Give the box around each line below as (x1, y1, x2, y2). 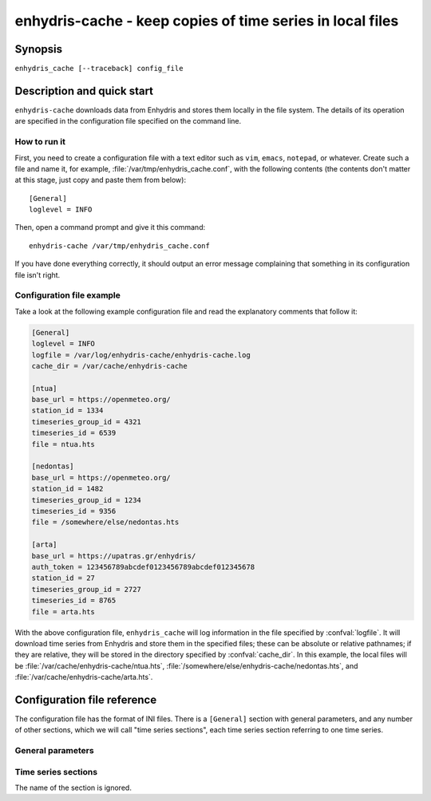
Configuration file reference (14, 692, 157, 706)
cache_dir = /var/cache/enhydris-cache (31, 361, 188, 370)
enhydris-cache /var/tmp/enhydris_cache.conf (29, 241, 211, 251)
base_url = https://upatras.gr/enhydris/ (31, 551, 196, 560)
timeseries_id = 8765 (31, 596, 117, 606)
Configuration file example (14, 290, 121, 301)
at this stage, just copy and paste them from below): (14, 176, 187, 185)
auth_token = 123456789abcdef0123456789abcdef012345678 (31, 562, 255, 571)
